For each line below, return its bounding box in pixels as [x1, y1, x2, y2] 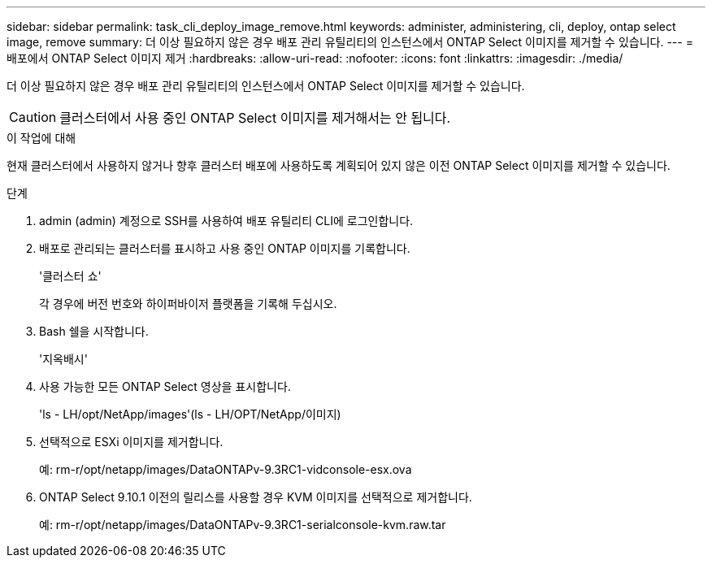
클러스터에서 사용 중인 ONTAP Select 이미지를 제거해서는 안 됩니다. [59, 110, 451, 126]
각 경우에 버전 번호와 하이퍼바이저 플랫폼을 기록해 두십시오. [39, 297, 337, 310]
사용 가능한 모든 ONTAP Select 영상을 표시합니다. [39, 380, 291, 393]
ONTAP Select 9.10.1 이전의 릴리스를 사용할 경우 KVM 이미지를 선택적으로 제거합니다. [39, 490, 472, 504]
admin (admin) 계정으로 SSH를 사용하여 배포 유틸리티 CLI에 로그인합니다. [39, 214, 414, 228]
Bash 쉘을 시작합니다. [39, 324, 149, 338]
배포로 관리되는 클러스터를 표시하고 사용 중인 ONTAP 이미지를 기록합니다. [39, 241, 410, 255]
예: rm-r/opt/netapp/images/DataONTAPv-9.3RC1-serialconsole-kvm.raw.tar [39, 518, 446, 531]
